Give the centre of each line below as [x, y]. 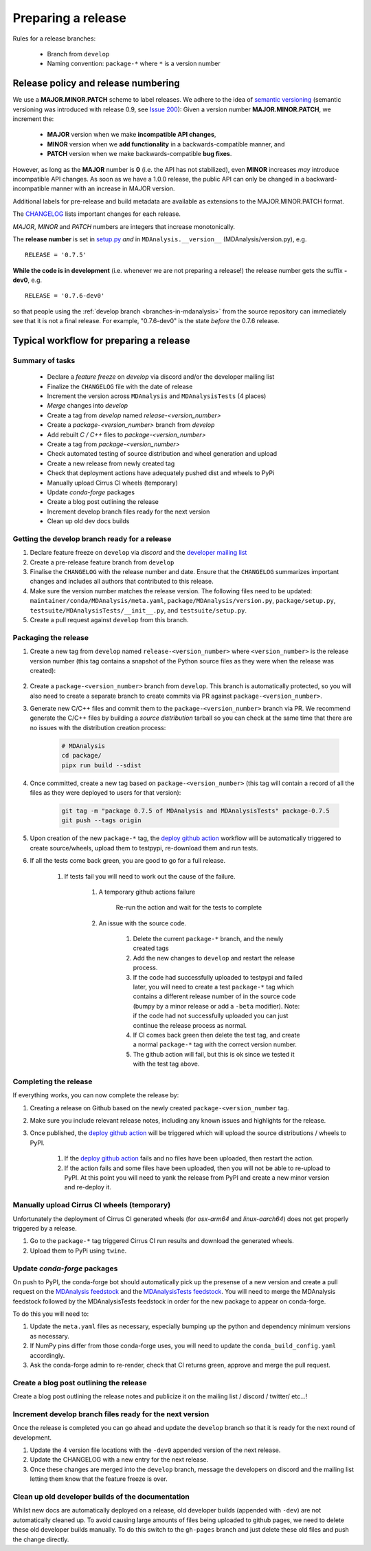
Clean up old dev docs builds [88, 521]
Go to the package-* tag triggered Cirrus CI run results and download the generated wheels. [162, 1241]
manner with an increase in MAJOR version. [113, 188]
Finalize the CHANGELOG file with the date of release [120, 386]
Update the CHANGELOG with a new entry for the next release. [119, 1460]
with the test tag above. [166, 1064]
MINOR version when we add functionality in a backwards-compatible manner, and [166, 144]
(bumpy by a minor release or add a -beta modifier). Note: [216, 1006]
